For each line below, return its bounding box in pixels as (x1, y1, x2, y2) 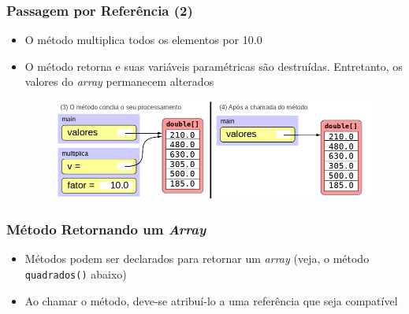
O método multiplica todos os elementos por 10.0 (24, 31, 262, 48)
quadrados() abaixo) (24, 265, 127, 282)
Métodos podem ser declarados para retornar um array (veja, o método (24, 250, 370, 267)
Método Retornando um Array (6, 220, 206, 239)
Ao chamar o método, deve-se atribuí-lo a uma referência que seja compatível (24, 292, 398, 308)
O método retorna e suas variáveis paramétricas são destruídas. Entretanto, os (24, 57, 403, 74)
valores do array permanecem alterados (24, 73, 214, 90)
